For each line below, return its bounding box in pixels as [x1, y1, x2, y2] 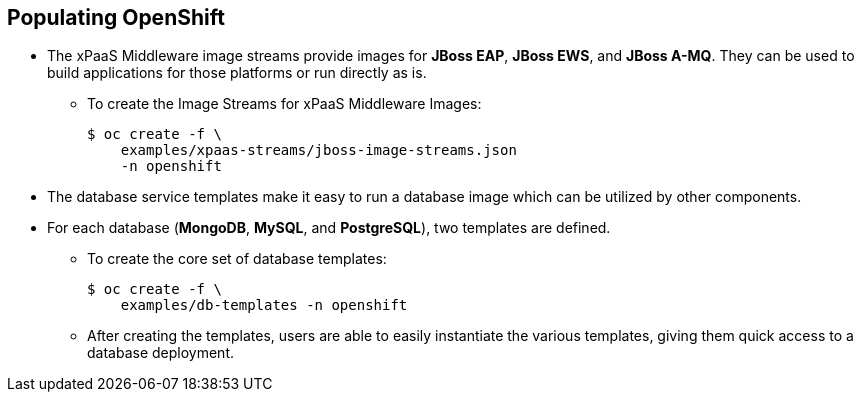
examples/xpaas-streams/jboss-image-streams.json [120, 142, 517, 159]
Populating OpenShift [7, 5, 225, 30]
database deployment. [87, 344, 234, 362]
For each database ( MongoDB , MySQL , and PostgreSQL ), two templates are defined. [47, 219, 611, 237]
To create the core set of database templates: [87, 250, 387, 268]
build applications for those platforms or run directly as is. [47, 64, 427, 82]
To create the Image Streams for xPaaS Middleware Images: [87, 95, 482, 113]
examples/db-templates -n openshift [120, 297, 408, 314]
